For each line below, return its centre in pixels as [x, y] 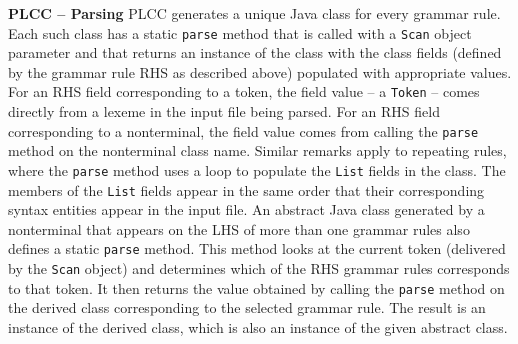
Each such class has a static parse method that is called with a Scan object [240, 32]
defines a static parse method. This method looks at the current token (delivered [257, 248]
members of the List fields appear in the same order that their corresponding [246, 189]
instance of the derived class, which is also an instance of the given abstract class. [258, 327]
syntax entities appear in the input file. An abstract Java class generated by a [246, 209]
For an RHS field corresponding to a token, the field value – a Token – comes [244, 91]
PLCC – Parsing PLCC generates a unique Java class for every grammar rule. [254, 13]
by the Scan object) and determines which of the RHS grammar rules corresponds [259, 268]
